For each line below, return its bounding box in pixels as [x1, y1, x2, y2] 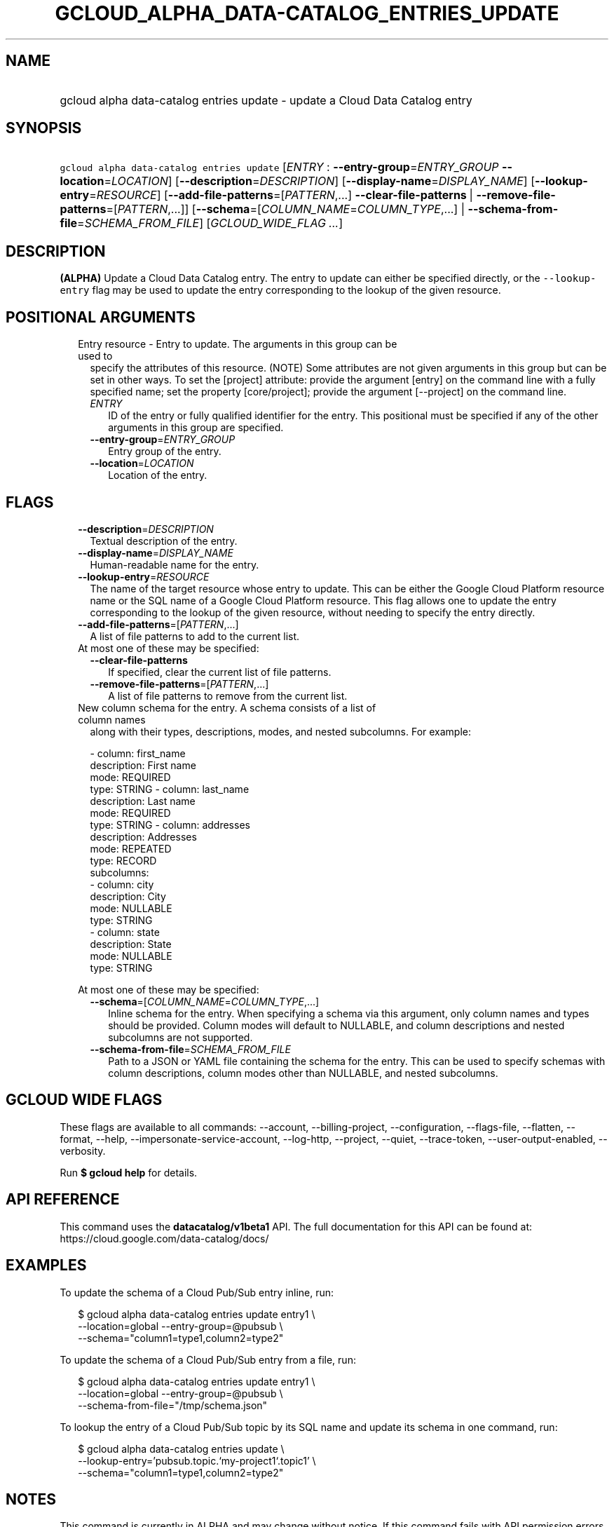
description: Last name [90, 794, 196, 807]
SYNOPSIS [6, 119, 82, 137]
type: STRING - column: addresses [90, 818, 250, 831]
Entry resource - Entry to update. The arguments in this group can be [78, 338, 397, 351]
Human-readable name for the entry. [90, 558, 259, 571]
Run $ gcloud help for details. [60, 1166, 198, 1179]
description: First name [90, 759, 196, 771]
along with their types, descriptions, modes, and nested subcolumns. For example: [90, 725, 472, 738]
